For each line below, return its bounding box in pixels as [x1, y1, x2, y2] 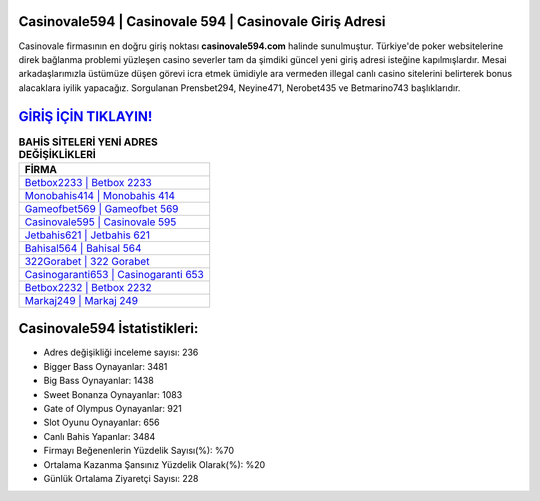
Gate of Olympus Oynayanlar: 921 [43, 403, 182, 415]
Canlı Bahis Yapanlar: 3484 [43, 430, 156, 442]
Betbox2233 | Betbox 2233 [24, 175, 152, 189]
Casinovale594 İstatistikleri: [18, 320, 199, 337]
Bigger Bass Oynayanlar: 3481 [43, 360, 168, 372]
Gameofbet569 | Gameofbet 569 [24, 201, 179, 215]
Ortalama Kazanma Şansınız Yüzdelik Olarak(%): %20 [43, 458, 266, 470]
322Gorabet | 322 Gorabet [24, 254, 150, 268]
